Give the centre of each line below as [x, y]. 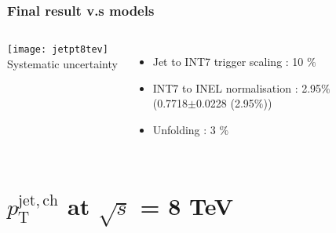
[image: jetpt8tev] [58, 50]
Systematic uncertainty [62, 63]
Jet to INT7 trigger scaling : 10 [228, 62]
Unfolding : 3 [184, 129]
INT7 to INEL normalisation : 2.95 [237, 87]
